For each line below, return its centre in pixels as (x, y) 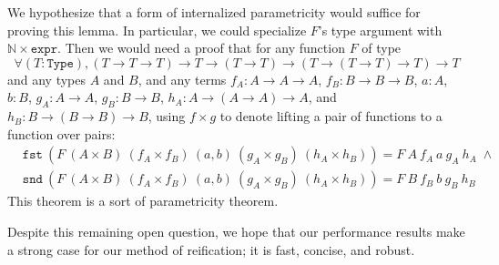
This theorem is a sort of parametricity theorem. (143, 201)
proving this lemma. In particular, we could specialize (157, 30)
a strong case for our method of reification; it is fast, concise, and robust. (211, 249)
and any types (47, 79)
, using (167, 116)
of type (382, 48)
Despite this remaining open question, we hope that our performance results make (236, 232)
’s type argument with (380, 30)
